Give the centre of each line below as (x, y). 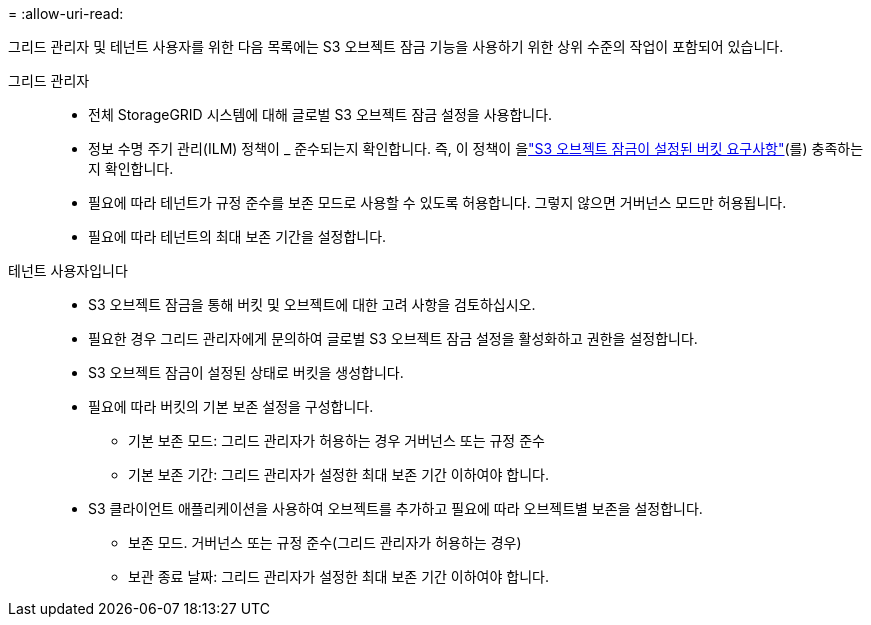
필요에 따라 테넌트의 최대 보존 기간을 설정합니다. (237, 236)
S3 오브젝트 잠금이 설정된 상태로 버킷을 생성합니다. (246, 372)
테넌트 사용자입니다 (68, 270)
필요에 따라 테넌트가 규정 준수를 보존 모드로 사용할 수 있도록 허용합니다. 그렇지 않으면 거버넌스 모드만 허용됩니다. (437, 202)
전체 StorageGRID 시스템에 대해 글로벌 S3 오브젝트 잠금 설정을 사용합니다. (320, 114)
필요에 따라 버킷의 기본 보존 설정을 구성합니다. (231, 406)
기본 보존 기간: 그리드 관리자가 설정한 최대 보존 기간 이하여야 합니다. (338, 474)
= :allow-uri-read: (66, 13)
